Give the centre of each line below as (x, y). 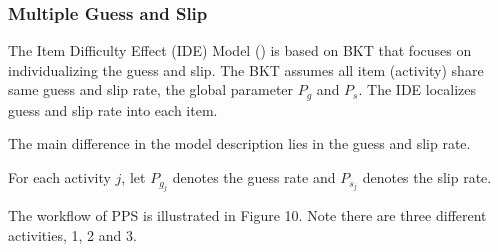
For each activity (59, 177)
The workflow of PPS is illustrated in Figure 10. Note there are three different (247, 215)
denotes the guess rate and (254, 177)
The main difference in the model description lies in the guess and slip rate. (239, 143)
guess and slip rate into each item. (113, 109)
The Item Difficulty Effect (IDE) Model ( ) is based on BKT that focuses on (240, 50)
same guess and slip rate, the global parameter (151, 89)
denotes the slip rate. (427, 177)
